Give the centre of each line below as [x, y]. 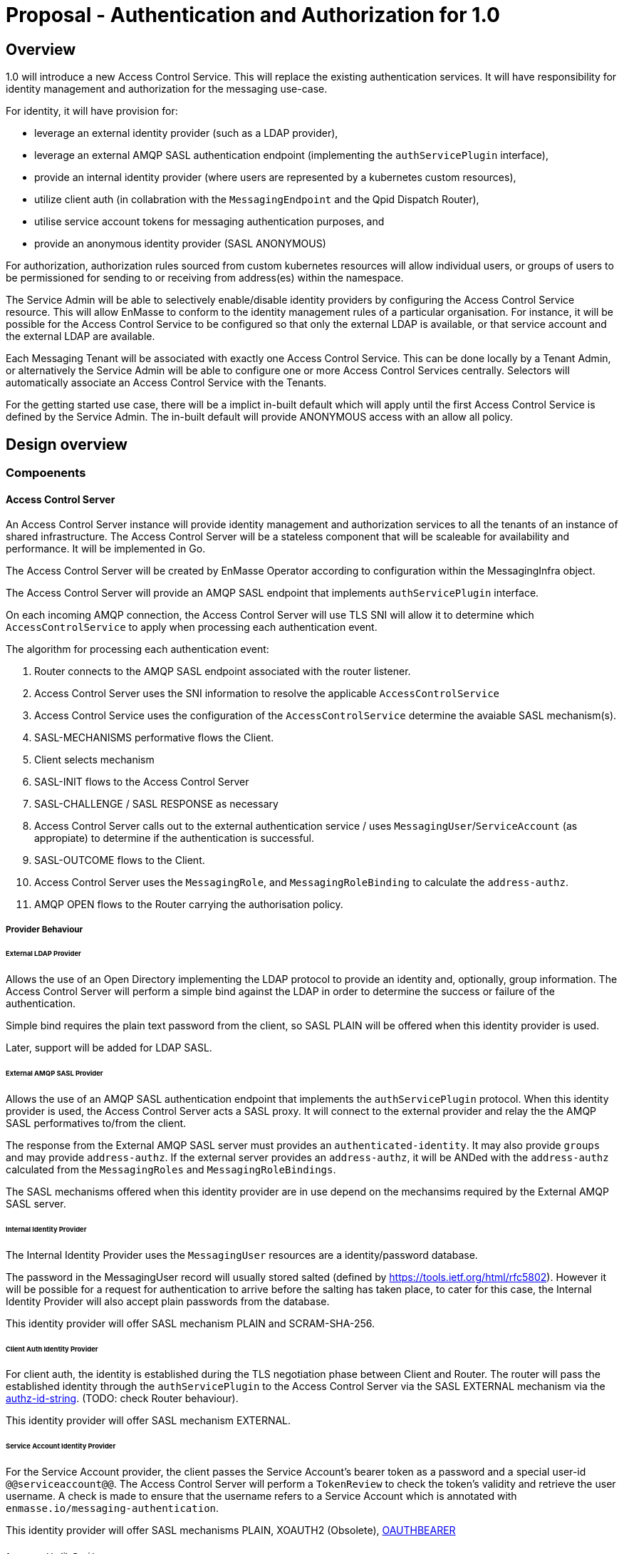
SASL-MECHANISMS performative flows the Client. [154, 738]
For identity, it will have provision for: [92, 111]
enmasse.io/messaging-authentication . [113, 1508]
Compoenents [46, 473]
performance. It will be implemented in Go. [106, 549]
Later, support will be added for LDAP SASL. [109, 1048]
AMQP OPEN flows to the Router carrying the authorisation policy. [189, 905]
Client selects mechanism [94, 760]
